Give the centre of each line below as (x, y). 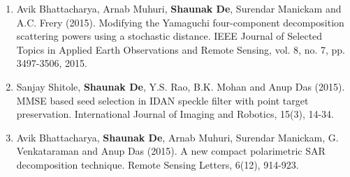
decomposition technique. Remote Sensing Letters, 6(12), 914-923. (158, 164)
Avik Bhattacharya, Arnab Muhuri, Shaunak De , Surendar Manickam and (179, 8)
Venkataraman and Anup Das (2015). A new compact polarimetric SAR (171, 151)
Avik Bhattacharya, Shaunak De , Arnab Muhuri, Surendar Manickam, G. (177, 137)
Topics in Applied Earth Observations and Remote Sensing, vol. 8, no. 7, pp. (181, 49)
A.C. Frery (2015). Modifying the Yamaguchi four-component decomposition (180, 22)
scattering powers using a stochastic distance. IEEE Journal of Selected (169, 36)
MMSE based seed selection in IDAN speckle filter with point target (162, 100)
